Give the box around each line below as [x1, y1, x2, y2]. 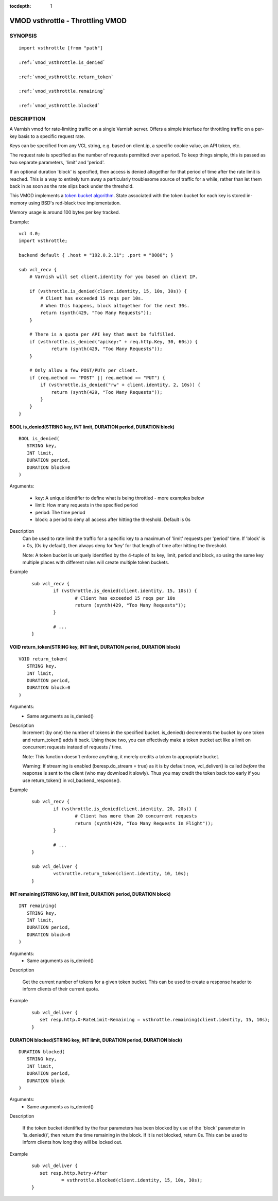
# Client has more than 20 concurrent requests [75, 813, 198, 819]
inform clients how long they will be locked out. [22, 1139, 123, 1145]
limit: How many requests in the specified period [35, 502, 138, 508]
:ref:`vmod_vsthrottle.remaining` [19, 88, 106, 94]
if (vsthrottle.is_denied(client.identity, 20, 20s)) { [53, 806, 198, 812]
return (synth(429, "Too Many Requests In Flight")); [75, 820, 214, 826]
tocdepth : [9, 3, 31, 9]
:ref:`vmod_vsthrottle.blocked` [19, 103, 100, 109]
